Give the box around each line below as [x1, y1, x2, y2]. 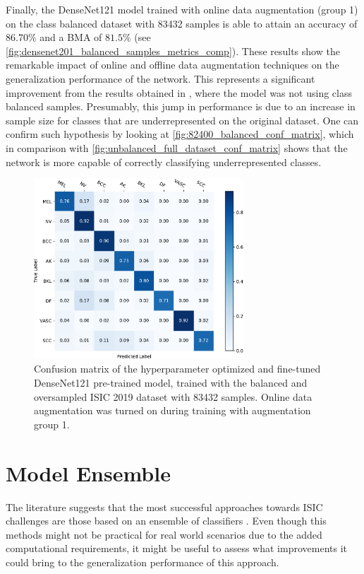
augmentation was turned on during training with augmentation [34, 403, 311, 418]
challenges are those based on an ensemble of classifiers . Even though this [6, 513, 327, 528]
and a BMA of [40, 30, 102, 45]
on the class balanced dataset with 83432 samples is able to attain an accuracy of [6, 16, 358, 30]
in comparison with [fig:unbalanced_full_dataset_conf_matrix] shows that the [6, 140, 348, 155]
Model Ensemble [6, 458, 171, 487]
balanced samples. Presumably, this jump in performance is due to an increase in [6, 99, 356, 114]
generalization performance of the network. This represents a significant [6, 71, 315, 86]
